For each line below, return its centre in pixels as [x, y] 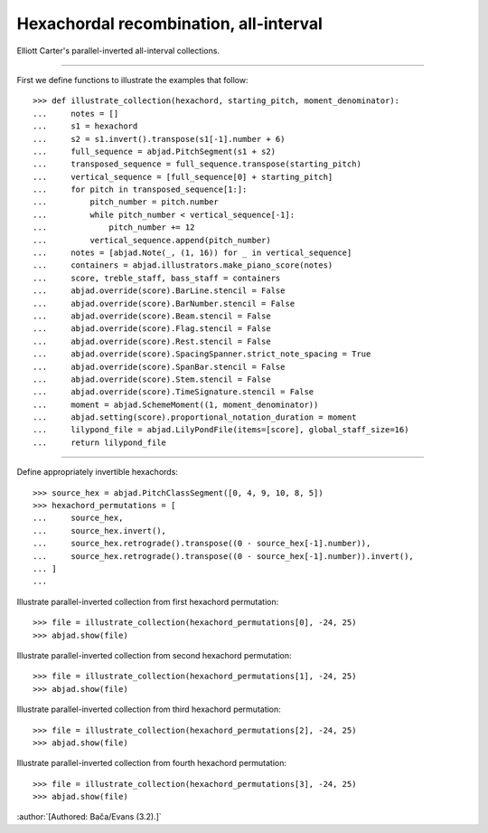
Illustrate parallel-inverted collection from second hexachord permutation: [155, 655]
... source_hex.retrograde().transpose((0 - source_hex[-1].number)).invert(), [224, 556]
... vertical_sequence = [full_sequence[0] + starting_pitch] [183, 177]
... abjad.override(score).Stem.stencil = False [152, 379]
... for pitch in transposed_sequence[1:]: [140, 189]
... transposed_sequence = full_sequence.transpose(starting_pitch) [197, 164]
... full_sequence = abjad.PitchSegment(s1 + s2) [154, 151]
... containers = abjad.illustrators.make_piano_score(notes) [183, 265]
